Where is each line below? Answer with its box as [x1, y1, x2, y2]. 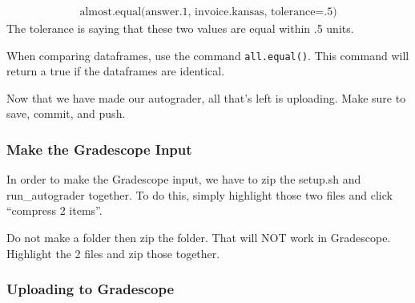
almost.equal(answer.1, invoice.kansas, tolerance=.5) [79, 6, 337, 18]
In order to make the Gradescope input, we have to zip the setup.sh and [6, 171, 361, 188]
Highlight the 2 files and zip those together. [6, 244, 220, 261]
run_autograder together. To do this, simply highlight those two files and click [6, 186, 393, 203]
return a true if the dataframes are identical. [6, 63, 225, 79]
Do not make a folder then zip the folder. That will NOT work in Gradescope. [6, 229, 391, 246]
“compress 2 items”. [6, 202, 103, 219]
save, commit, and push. [6, 105, 126, 122]
